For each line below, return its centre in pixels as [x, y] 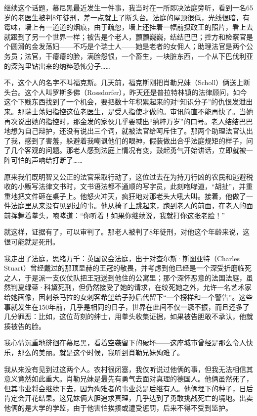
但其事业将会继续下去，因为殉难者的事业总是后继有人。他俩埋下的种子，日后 [128, 388]
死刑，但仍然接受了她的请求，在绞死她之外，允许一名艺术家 [154, 287]
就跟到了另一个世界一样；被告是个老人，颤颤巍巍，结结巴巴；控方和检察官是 [128, 36]
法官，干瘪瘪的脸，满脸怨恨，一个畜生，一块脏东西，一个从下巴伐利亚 [139, 56]
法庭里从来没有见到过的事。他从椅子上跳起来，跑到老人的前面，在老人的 [128, 206]
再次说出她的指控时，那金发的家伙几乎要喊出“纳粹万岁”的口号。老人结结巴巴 [128, 121]
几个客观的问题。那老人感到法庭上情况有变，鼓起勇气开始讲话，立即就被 [128, 150]
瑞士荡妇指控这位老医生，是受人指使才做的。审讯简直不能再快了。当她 [139, 111]
